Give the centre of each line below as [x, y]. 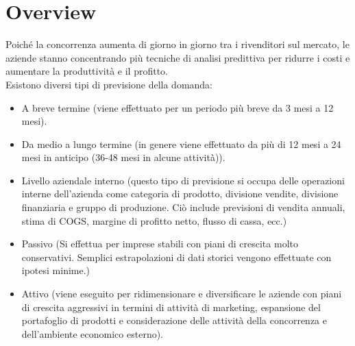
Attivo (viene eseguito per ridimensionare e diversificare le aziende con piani [182, 294]
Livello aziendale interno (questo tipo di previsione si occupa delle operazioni [183, 180]
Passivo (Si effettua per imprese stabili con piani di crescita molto [160, 244]
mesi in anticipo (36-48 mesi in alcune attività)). [123, 157]
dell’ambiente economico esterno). [93, 333]
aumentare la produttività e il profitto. [87, 71]
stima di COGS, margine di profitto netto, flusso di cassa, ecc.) [154, 220]
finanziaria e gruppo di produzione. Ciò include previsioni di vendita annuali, [183, 207]
